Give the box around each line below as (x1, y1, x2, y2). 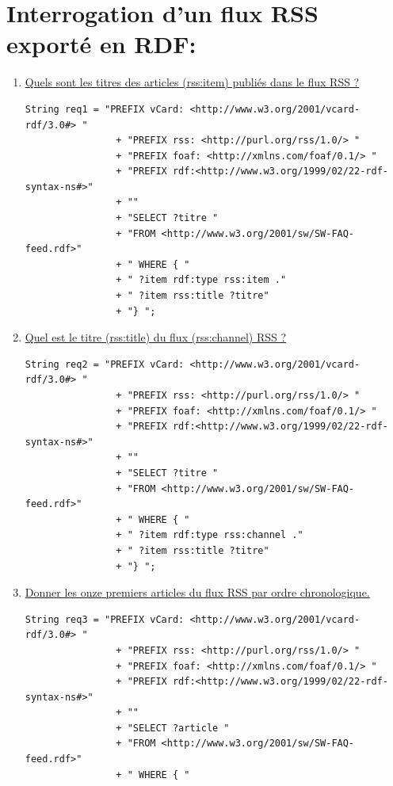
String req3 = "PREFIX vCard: (25, 613, 185, 625)
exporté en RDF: (6, 28, 196, 60)
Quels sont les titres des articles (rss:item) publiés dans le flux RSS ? (25, 74, 360, 90)
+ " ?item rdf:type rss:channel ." (116, 529, 303, 541)
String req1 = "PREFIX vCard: (25, 103, 185, 115)
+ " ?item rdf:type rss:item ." (116, 274, 287, 286)
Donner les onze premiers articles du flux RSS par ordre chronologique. (25, 584, 370, 601)
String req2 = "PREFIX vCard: (25, 358, 185, 370)
